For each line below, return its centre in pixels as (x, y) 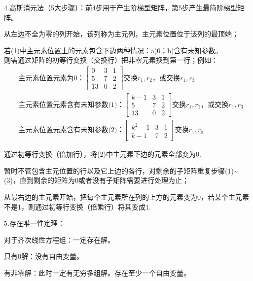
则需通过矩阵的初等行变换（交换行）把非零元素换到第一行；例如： (111, 60)
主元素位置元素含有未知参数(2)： (71, 130)
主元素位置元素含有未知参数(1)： (71, 105)
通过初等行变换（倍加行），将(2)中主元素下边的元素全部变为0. (103, 154)
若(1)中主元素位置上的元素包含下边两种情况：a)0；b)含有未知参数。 (113, 50)
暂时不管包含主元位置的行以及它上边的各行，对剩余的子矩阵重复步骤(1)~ (121, 170)
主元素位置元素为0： (51, 78)
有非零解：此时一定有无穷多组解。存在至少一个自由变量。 (97, 273)
